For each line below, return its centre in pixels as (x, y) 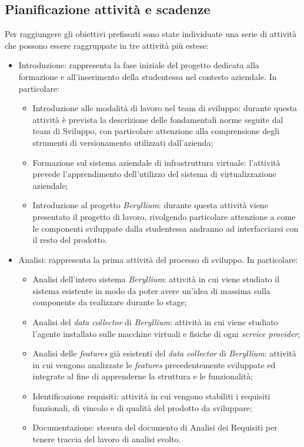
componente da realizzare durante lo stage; (110, 302)
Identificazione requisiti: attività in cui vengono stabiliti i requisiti (151, 396)
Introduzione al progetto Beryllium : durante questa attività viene (150, 205)
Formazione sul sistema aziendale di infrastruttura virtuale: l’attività (156, 162)
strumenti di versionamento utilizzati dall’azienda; (123, 142)
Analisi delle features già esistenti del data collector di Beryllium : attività (164, 353)
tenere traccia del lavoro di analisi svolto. (107, 438)
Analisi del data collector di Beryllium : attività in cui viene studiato (155, 322)
